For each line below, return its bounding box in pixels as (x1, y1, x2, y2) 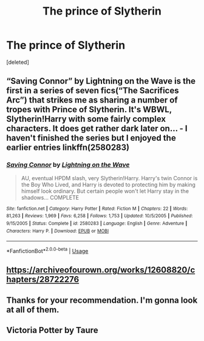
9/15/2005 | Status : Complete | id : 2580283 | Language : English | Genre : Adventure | (6, 220, 188, 226)
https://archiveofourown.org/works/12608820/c (6, 265, 195, 275)
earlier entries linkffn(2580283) (6, 143, 130, 153)
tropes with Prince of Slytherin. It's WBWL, (6, 104, 172, 115)
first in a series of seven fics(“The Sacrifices (6, 86, 179, 96)
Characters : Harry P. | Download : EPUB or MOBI (6, 228, 109, 234)
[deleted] (6, 58, 29, 66)
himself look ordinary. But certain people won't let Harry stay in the (21, 187, 189, 195)
